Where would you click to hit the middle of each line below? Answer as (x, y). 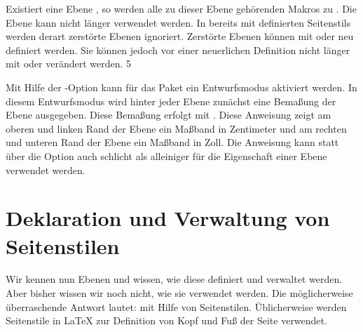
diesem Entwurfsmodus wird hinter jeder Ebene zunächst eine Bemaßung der (171, 101)
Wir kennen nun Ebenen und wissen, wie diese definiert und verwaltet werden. (174, 279)
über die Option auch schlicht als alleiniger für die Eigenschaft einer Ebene (166, 155)
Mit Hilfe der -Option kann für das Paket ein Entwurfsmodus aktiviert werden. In (181, 87)
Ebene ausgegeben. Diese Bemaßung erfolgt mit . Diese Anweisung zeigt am (169, 115)
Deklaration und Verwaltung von (168, 218)
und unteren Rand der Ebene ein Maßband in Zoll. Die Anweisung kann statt (172, 142)
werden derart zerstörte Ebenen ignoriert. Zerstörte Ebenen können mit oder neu (180, 36)
